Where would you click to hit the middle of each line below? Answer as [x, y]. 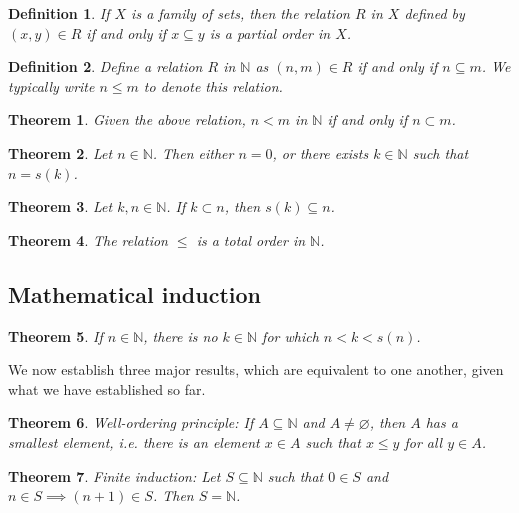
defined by [434, 13]
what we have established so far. [107, 388]
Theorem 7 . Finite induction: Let [114, 475]
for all [423, 441]
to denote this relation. [213, 85]
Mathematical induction [134, 293]
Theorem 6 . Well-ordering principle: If [131, 422]
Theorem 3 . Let [60, 206]
